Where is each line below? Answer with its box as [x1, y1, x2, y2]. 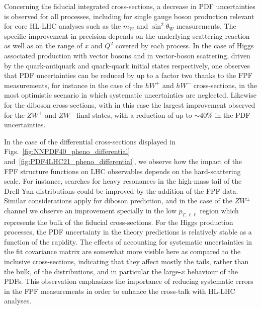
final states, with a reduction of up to [76, 109, 192, 120]
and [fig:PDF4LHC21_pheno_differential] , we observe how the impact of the [4, 156, 242, 166]
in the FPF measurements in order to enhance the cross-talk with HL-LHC [4, 285, 235, 296]
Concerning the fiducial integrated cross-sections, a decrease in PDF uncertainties [4, 1, 255, 11]
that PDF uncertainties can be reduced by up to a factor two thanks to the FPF [4, 70, 252, 81]
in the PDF [215, 109, 250, 120]
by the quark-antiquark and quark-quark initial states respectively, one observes [4, 60, 250, 70]
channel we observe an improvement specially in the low [4, 205, 177, 215]
